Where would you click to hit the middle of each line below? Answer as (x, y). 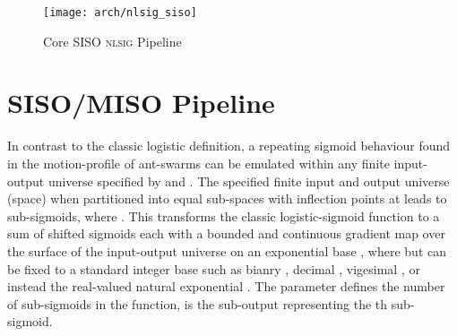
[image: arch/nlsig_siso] (120, 13)
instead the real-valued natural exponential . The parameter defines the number (226, 286)
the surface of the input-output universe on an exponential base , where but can (227, 250)
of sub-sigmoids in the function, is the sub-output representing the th (198, 303)
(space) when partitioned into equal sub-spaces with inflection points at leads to (227, 198)
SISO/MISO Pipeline (141, 103)
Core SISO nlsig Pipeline (112, 41)
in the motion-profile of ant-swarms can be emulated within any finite (198, 163)
